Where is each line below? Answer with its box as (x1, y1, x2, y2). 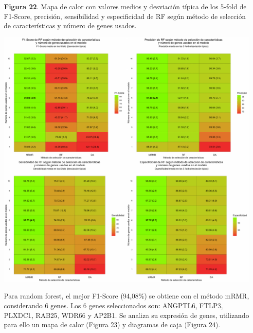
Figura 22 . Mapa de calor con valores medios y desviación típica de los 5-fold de (4, 1, 247, 11)
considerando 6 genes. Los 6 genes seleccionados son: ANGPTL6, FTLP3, (4, 300, 223, 310)
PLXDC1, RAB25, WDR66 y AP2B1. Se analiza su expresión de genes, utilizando (4, 310, 249, 320)
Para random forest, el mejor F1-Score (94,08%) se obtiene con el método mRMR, (4, 291, 249, 301)
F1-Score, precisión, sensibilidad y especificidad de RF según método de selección (4, 11, 246, 21)
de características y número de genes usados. (4, 20, 137, 31)
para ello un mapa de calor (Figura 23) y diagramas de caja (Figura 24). (4, 319, 220, 330)
